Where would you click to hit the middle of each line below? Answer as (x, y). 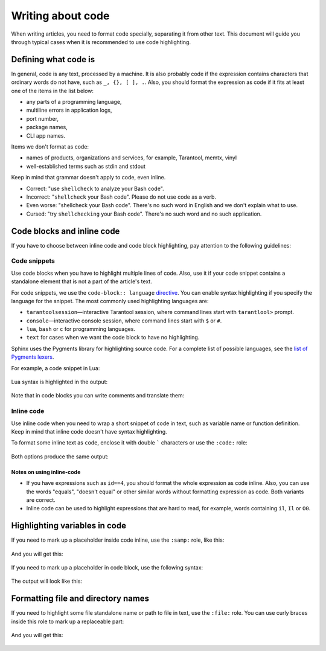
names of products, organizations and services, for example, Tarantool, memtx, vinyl (132, 158)
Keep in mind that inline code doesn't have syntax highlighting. (89, 431)
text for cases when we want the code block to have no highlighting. (113, 338)
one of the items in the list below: (52, 91)
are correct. (41, 500)
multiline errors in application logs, (69, 110)
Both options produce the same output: (60, 457)
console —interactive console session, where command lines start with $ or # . (124, 321)
